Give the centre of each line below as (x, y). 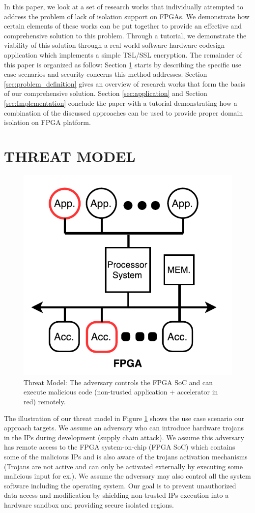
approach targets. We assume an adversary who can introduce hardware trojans (124, 428)
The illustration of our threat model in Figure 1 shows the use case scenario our (124, 418)
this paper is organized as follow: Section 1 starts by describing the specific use (123, 64)
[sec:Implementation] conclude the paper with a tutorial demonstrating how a (121, 103)
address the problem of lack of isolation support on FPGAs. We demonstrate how (127, 16)
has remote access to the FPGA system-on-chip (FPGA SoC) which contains (120, 447)
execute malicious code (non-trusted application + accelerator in (121, 392)
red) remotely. (45, 401)
